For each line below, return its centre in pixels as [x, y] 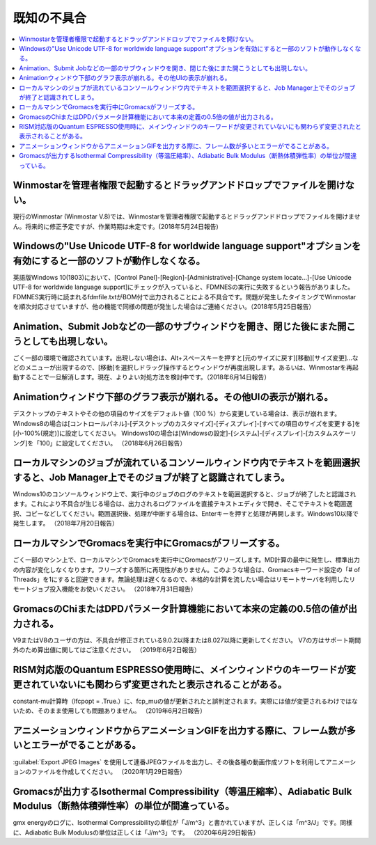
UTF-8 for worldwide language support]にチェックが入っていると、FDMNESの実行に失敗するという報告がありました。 [183, 287]
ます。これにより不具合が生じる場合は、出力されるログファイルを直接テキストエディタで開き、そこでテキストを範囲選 [183, 504]
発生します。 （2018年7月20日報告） [65, 523]
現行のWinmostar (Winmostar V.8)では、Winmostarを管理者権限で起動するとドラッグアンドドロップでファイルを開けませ [187, 216]
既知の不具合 [50, 18]
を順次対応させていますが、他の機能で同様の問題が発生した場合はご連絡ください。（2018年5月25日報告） [164, 307]
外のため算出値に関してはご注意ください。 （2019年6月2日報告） [107, 650]
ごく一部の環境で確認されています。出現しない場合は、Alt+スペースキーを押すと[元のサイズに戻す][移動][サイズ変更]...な [186, 358]
